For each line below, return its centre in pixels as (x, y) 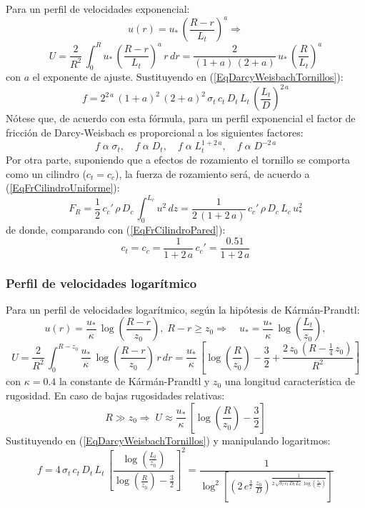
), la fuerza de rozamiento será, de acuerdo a (212, 173)
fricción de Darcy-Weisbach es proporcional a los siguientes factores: (155, 133)
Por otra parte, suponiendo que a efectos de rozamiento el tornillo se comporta (178, 159)
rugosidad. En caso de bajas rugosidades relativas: (115, 395)
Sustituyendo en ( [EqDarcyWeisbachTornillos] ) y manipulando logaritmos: (168, 440)
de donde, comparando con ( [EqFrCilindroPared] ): (116, 229)
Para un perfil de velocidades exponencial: (98, 9)
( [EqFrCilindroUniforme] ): (63, 188)
